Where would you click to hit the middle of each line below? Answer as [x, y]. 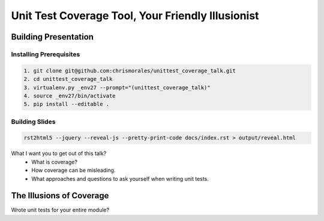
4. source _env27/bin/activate [70, 96]
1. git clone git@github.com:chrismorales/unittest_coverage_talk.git [130, 71]
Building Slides [33, 122]
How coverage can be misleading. [73, 170]
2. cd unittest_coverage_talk [68, 79]
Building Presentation [52, 37]
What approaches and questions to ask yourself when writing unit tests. [120, 178]
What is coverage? [55, 162]
